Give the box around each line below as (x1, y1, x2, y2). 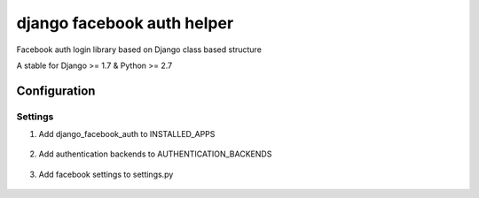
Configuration (16, 83, 96, 98)
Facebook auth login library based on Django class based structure (16, 44, 262, 55)
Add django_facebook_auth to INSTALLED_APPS (38, 129, 216, 140)
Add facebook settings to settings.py (38, 169, 174, 179)
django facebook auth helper (16, 13, 234, 33)
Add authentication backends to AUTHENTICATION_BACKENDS (38, 148, 272, 159)
